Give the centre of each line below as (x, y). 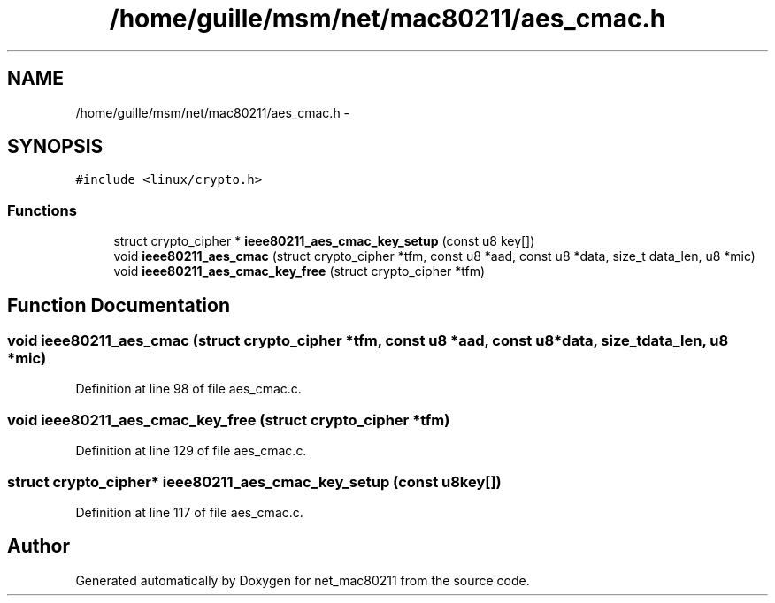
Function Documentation (119, 305)
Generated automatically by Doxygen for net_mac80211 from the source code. (303, 580)
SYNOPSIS (55, 147)
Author (38, 546)
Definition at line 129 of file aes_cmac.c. (191, 451)
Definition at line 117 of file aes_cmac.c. (189, 512)
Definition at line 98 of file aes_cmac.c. (188, 389)
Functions (42, 210)
